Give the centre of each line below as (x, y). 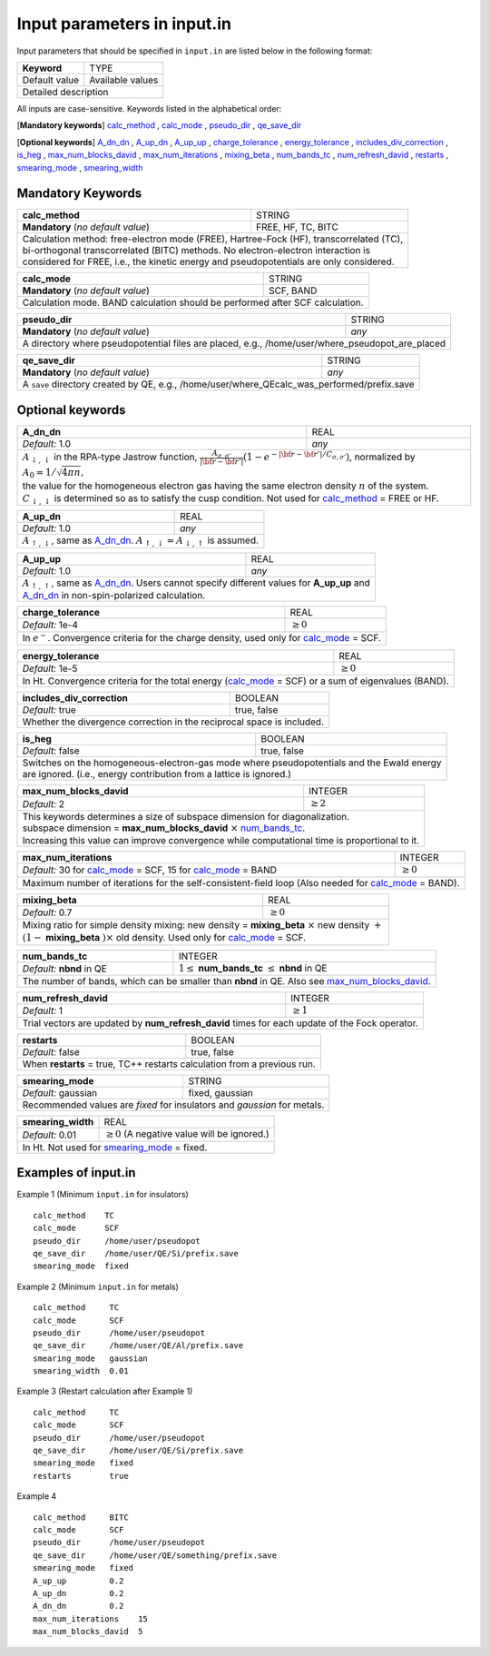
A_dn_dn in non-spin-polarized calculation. (114, 596)
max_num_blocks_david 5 (88, 1631)
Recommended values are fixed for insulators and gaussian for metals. (173, 1105)
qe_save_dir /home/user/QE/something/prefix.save (155, 1555)
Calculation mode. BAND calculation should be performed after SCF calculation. (193, 302)
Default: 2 (44, 803)
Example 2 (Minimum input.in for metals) (98, 1286)
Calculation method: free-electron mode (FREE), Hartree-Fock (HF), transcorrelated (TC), (213, 239)
